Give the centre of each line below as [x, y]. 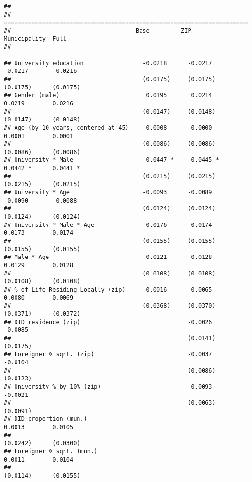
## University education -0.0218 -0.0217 [108, 63]
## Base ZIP [98, 30]
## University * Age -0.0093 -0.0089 [108, 193]
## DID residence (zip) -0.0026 [108, 322]
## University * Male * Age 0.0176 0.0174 [108, 225]
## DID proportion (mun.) [46, 419]
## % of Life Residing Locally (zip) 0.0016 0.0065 [108, 289]
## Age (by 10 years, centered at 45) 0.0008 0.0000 [108, 128]
